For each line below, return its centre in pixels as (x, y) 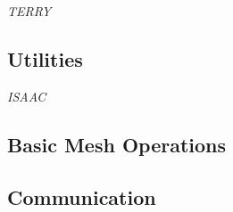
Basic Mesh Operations (117, 144)
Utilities (45, 58)
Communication (82, 196)
